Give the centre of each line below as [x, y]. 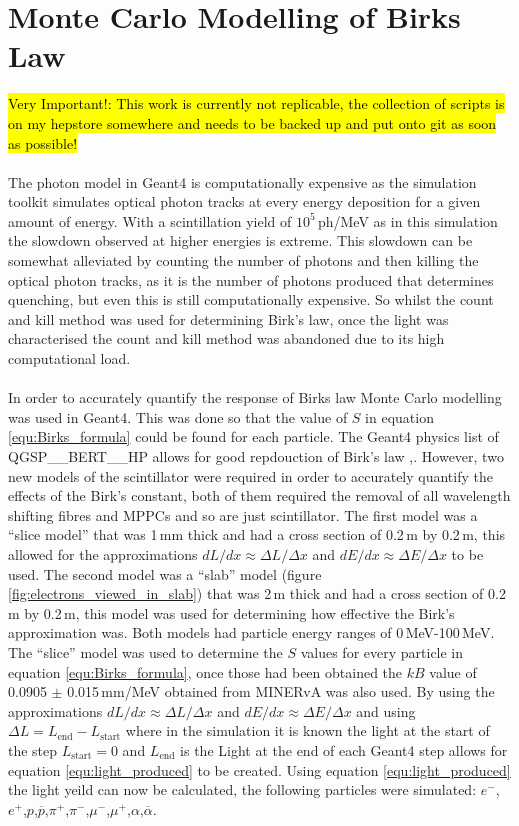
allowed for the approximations [103, 553]
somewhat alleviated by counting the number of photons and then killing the [243, 260]
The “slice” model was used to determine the [145, 651]
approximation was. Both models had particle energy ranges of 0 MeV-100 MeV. [251, 632]
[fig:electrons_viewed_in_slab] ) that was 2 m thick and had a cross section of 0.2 [257, 593]
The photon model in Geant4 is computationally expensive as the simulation [242, 181]
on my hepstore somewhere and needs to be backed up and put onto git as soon [252, 122]
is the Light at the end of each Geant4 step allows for [344, 749]
